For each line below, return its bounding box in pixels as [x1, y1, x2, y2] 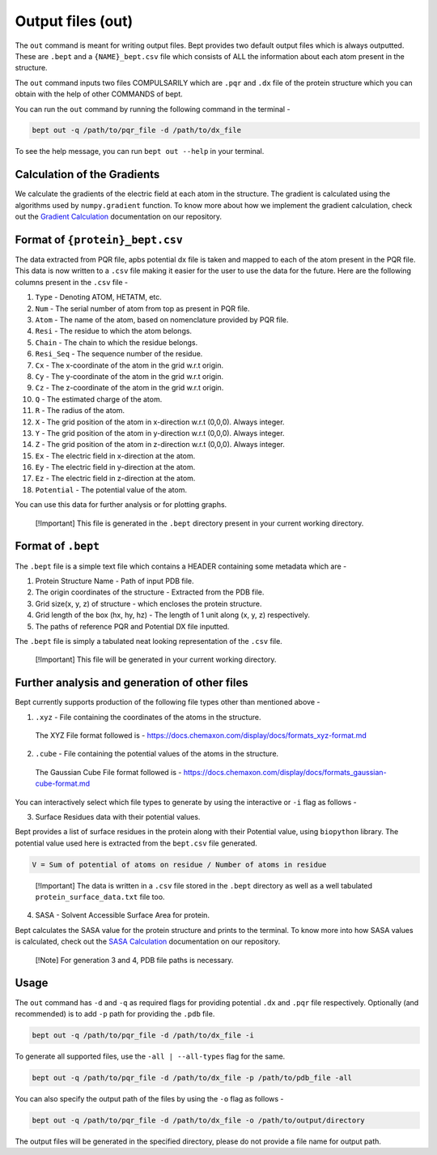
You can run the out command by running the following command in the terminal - [15, 104, 291, 113]
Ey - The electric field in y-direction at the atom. [35, 462, 196, 472]
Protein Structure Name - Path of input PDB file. [35, 576, 194, 586]
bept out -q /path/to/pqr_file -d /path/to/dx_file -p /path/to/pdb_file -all [32, 1073, 352, 1082]
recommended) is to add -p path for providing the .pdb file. [15, 1008, 215, 1018]
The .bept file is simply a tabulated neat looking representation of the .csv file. [15, 636, 282, 646]
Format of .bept [15, 539, 100, 553]
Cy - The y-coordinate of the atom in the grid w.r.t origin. [35, 371, 224, 381]
